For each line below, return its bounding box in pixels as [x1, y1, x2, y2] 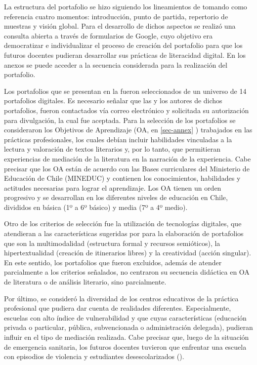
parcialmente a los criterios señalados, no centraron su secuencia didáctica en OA [4, 267, 250, 277]
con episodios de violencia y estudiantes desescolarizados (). [4, 351, 184, 362]
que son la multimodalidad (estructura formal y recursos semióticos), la [4, 238, 220, 248]
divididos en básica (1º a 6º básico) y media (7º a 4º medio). [4, 202, 188, 212]
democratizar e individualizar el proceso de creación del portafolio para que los [4, 40, 243, 50]
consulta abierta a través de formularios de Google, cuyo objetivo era [4, 30, 213, 41]
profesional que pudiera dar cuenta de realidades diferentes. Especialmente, [4, 303, 231, 313]
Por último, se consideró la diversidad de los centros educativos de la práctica [4, 293, 239, 303]
